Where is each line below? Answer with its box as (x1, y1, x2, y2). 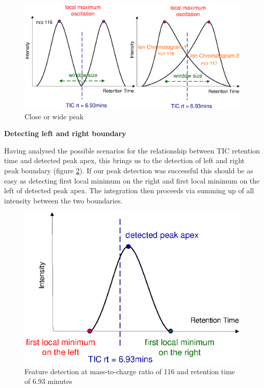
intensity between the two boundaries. (4, 195, 123, 205)
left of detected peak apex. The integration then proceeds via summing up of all (4, 185, 254, 196)
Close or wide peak (24, 111, 84, 121)
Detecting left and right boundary (4, 128, 126, 139)
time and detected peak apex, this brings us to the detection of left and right (4, 155, 245, 166)
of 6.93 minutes (24, 376, 72, 386)
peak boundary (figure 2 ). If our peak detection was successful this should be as (4, 165, 253, 175)
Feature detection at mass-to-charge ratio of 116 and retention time (24, 366, 235, 376)
